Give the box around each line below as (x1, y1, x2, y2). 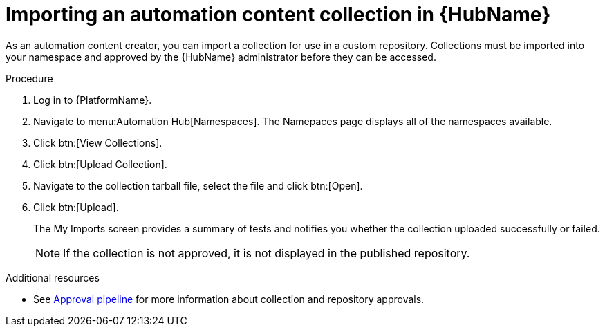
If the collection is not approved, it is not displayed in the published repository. (63, 246, 470, 260)
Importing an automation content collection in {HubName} (6, 3, 551, 26)
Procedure (6, 72, 53, 84)
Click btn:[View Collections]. (33, 136, 162, 149)
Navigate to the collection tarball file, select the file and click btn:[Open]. (33, 179, 363, 192)
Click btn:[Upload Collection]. (33, 158, 167, 170)
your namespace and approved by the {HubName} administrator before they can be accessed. (6, 50, 436, 63)
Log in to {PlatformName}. (33, 93, 152, 106)
